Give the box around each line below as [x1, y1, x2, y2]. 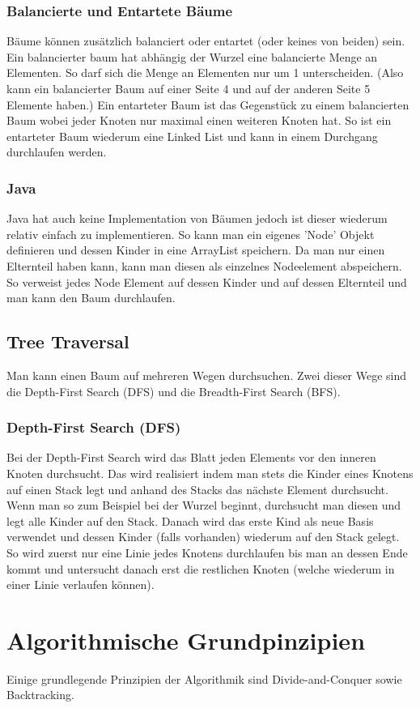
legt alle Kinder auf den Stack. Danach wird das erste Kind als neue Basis [6, 512, 374, 529]
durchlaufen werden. [6, 143, 107, 160]
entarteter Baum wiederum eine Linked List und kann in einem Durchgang [6, 127, 378, 144]
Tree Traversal [6, 329, 129, 354]
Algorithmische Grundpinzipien [6, 623, 366, 656]
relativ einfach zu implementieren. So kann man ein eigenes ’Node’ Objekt [6, 225, 375, 242]
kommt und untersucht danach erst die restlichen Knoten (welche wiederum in [6, 560, 395, 577]
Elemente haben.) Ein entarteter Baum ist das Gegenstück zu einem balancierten [6, 96, 409, 113]
